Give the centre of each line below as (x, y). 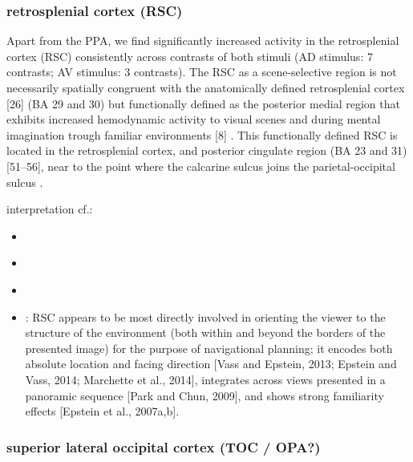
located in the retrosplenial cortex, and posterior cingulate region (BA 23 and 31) (207, 150)
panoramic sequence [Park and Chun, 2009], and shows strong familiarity (204, 395)
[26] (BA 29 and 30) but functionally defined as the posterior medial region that (203, 103)
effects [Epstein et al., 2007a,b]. (102, 411)
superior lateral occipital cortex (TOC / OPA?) (164, 446)
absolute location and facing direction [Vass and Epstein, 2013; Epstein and (211, 364)
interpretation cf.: (50, 209)
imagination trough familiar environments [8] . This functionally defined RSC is (202, 134)
